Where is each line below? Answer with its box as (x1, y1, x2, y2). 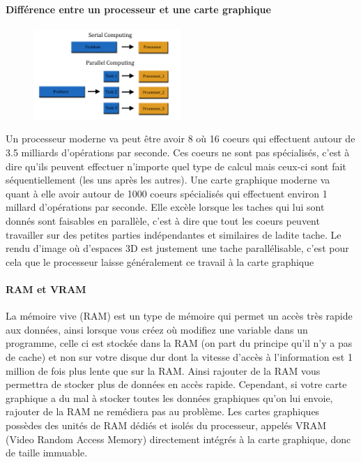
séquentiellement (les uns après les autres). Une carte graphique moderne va (6, 172, 330, 187)
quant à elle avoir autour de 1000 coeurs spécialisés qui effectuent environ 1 (6, 186, 328, 200)
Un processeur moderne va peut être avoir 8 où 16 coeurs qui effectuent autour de (6, 131, 355, 146)
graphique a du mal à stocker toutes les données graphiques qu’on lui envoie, (6, 390, 333, 405)
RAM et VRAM (6, 281, 86, 296)
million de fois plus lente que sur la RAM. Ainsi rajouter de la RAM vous (6, 363, 321, 378)
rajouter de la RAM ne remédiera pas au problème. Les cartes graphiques (6, 404, 320, 419)
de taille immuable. (6, 445, 88, 460)
